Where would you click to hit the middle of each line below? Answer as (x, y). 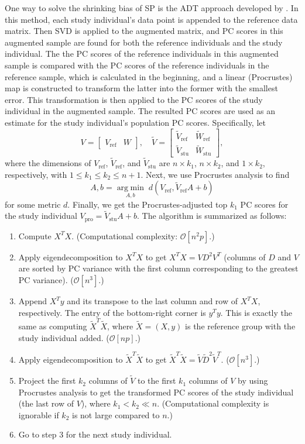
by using (253, 381)
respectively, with (36, 174)
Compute (35, 235)
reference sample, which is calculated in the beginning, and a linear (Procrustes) (149, 76)
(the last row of (46, 403)
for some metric (33, 204)
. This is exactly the (256, 312)
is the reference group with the (240, 326)
